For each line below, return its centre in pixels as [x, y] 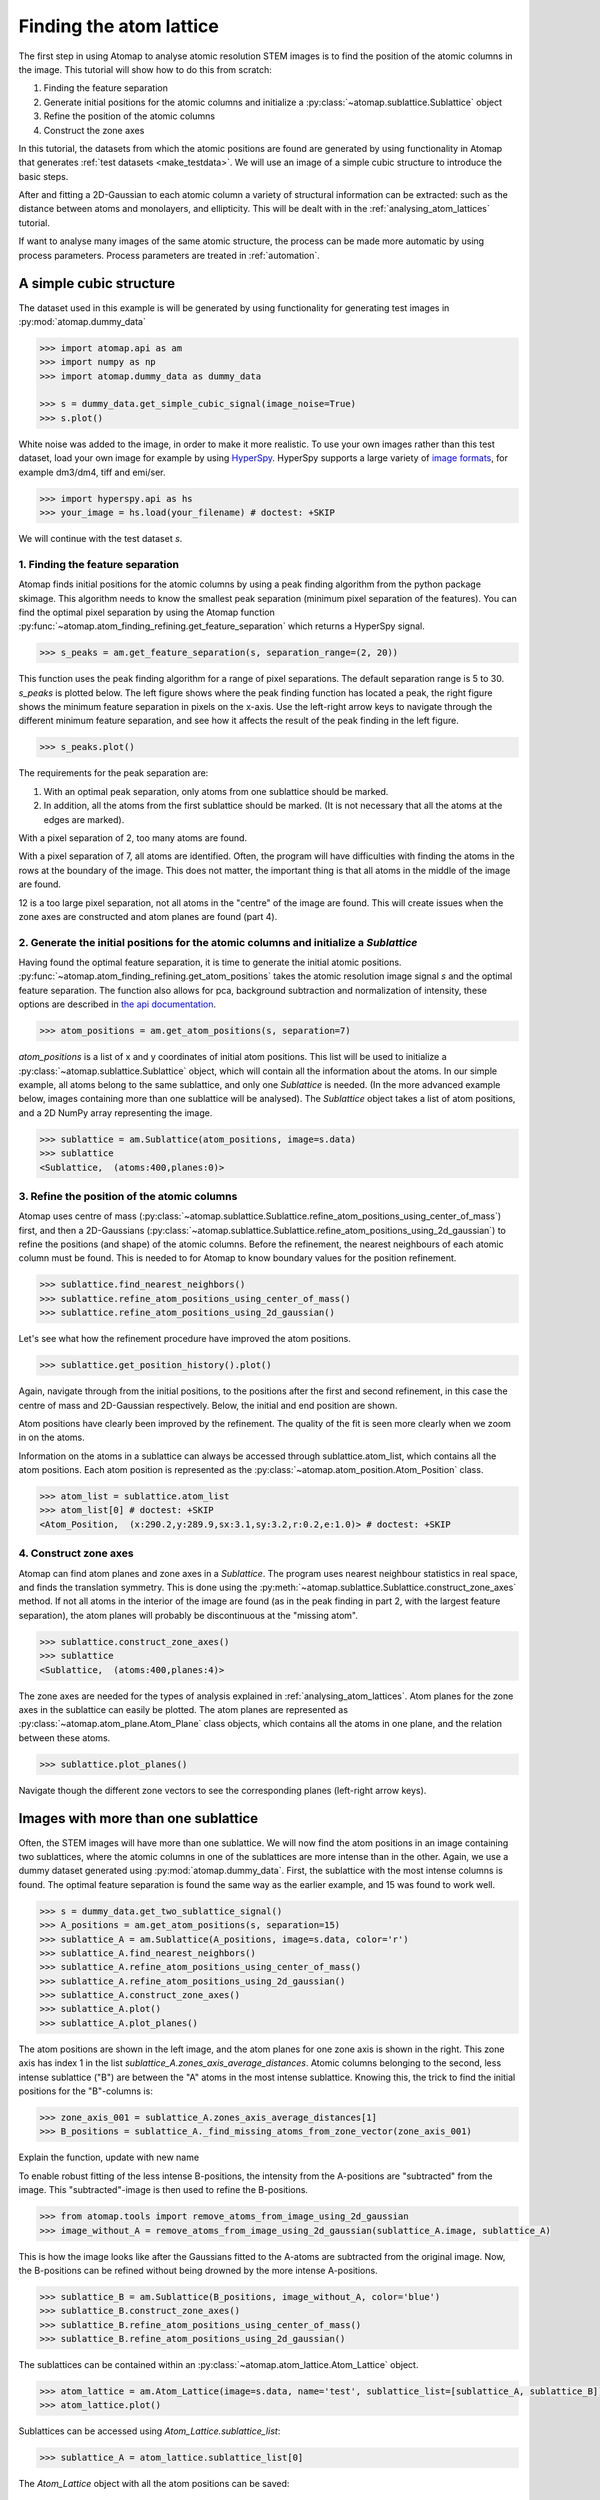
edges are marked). [84, 819]
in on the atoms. [51, 1437]
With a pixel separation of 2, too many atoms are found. [133, 837]
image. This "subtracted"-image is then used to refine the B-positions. [163, 2190]
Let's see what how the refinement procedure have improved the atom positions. [185, 1339]
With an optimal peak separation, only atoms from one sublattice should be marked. [216, 791]
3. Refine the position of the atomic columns [128, 1196]
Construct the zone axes [94, 130]
